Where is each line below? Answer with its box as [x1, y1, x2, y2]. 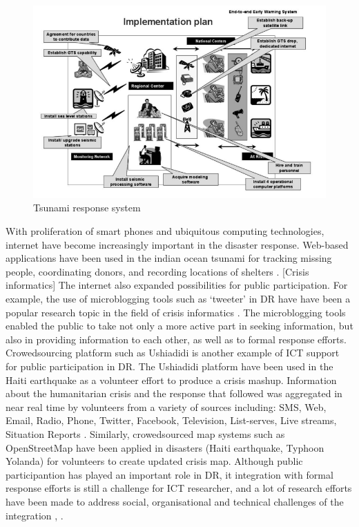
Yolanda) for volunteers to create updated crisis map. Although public [6, 454, 303, 468]
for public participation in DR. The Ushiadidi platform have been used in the [6, 358, 333, 373]
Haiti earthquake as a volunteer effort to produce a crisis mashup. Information [6, 372, 337, 387]
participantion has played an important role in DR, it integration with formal [6, 467, 333, 481]
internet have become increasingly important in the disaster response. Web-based [6, 237, 349, 251]
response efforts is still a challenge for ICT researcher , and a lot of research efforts [6, 481, 352, 495]
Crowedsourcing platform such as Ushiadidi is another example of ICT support [6, 345, 340, 360]
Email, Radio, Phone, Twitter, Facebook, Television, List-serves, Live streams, [6, 413, 337, 428]
